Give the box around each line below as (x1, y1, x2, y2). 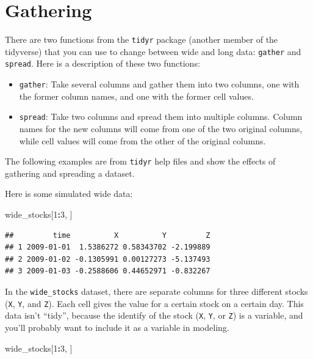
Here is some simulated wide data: (5, 187, 133, 200)
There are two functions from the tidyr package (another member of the (5, 33, 278, 46)
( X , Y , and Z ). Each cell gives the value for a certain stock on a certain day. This (5, 297, 304, 309)
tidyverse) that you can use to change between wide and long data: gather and (5, 45, 301, 57)
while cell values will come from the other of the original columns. (19, 134, 266, 147)
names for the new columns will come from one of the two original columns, (19, 122, 303, 135)
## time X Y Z (5, 231, 210, 240)
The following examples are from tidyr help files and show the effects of (5, 155, 276, 168)
